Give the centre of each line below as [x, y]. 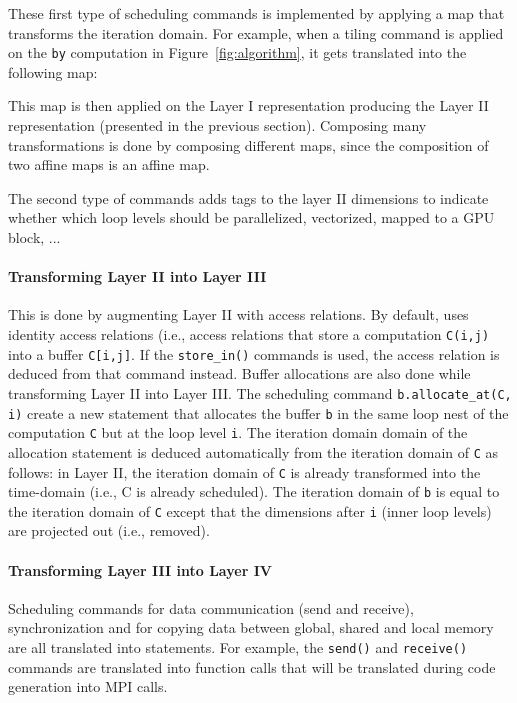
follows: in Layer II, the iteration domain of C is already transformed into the [244, 471]
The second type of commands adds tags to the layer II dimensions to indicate [248, 197]
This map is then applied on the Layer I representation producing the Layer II [248, 105]
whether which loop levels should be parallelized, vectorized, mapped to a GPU [251, 217]
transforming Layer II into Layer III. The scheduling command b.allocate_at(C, [260, 392]
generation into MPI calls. [88, 686]
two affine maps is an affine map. [109, 164]
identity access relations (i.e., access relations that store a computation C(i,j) [249, 333]
